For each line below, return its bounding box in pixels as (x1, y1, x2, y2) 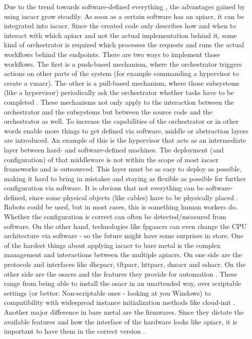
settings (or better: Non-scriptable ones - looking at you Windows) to (4, 287, 211, 298)
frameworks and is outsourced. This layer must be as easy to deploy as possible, (4, 164, 242, 174)
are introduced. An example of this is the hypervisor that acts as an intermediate (4, 135, 246, 145)
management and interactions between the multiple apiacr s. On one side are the (4, 249, 242, 260)
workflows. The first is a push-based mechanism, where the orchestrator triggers (4, 58, 242, 69)
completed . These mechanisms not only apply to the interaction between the (4, 96, 234, 107)
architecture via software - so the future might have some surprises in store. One (4, 230, 244, 241)
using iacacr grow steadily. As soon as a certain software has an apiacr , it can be (4, 11, 244, 21)
